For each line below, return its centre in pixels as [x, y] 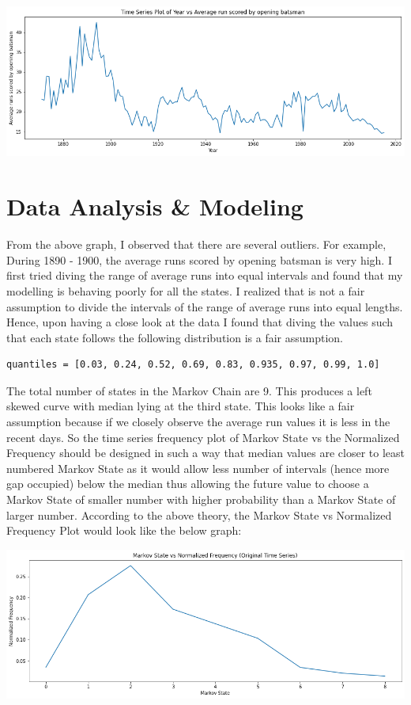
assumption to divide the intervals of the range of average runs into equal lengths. [205, 306]
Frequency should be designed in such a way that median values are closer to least [205, 453]
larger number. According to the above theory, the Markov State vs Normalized [199, 514]
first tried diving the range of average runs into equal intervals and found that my [205, 275]
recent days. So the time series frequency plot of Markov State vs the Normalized [203, 437]
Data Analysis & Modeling [155, 206]
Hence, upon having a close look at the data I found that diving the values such [200, 322]
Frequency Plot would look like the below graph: [124, 530]
